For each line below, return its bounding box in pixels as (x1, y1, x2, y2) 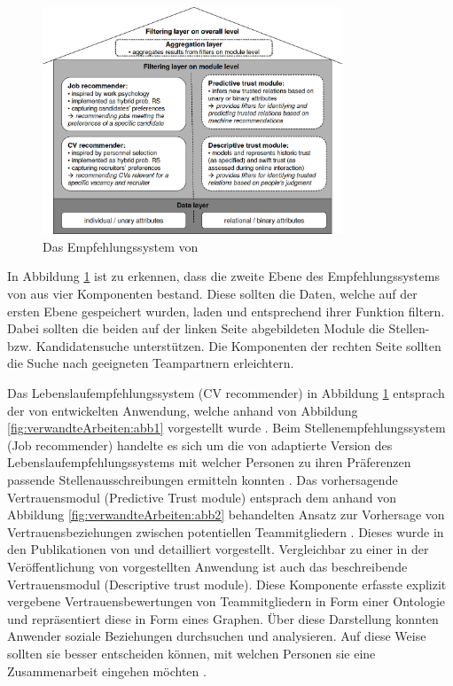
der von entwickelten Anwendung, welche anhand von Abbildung (7, 401, 358, 419)
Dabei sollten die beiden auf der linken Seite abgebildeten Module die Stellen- (7, 319, 430, 338)
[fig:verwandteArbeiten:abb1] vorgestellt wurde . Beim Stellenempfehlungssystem (7, 418, 446, 437)
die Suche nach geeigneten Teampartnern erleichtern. (7, 354, 294, 372)
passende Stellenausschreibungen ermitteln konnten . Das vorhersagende (7, 471, 398, 489)
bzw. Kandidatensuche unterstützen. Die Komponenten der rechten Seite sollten (7, 336, 441, 355)
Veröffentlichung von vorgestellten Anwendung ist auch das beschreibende (7, 557, 408, 575)
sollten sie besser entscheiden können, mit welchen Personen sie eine (7, 643, 376, 662)
